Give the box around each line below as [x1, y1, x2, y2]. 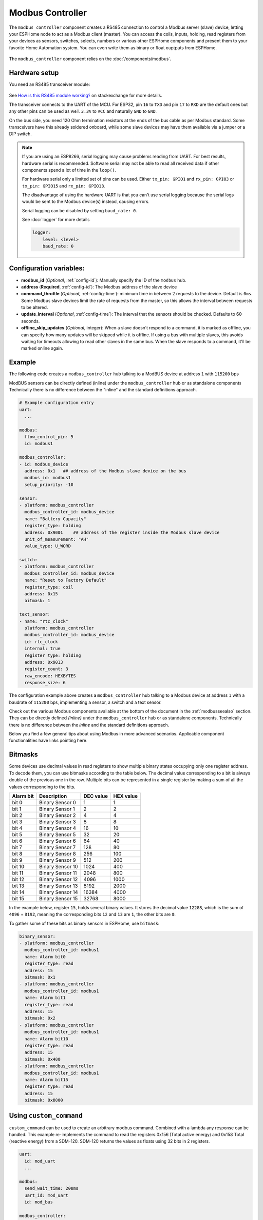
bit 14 [12, 889, 24, 895]
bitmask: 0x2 [24, 1016, 56, 1021]
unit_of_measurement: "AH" [24, 536, 89, 542]
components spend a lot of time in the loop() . [22, 167, 116, 173]
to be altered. [21, 305, 48, 310]
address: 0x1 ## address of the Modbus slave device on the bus [24, 468, 187, 474]
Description [39, 793, 67, 799]
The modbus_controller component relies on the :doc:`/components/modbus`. [9, 56, 171, 62]
